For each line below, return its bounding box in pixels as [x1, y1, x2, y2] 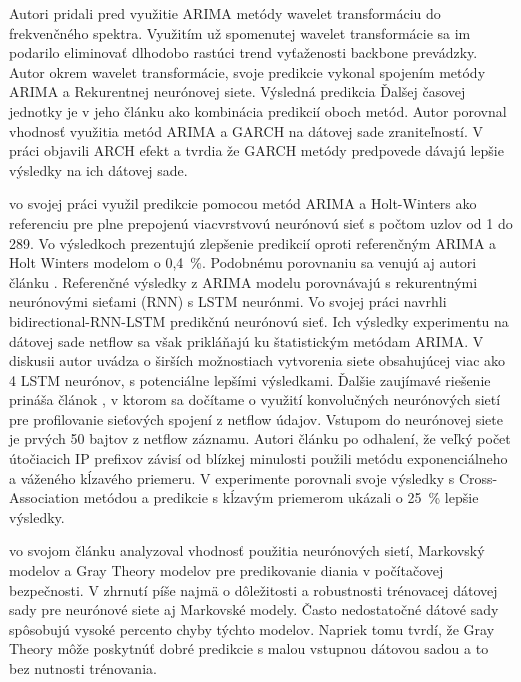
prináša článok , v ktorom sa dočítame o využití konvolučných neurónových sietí [9, 389, 501, 410]
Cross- [458, 467, 498, 488]
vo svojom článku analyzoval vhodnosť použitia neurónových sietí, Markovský [9, 540, 485, 561]
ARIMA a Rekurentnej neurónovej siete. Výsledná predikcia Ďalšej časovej [9, 81, 466, 102]
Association [9, 487, 80, 508]
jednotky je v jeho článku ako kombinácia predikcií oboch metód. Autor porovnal [9, 100, 507, 121]
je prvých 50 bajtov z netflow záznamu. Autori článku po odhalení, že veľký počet [9, 428, 511, 449]
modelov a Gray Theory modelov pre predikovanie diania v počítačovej [9, 560, 444, 581]
